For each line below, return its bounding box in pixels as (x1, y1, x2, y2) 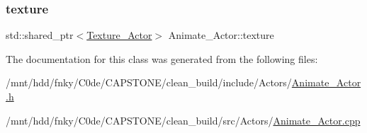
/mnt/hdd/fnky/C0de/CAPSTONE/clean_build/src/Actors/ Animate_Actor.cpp (6, 112, 361, 127)
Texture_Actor (86, 28, 152, 42)
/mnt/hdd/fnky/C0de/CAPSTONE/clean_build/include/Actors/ (6, 75, 292, 90)
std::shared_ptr (6, 28, 74, 42)
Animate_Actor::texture (168, 28, 274, 42)
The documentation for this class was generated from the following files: (6, 51, 318, 66)
